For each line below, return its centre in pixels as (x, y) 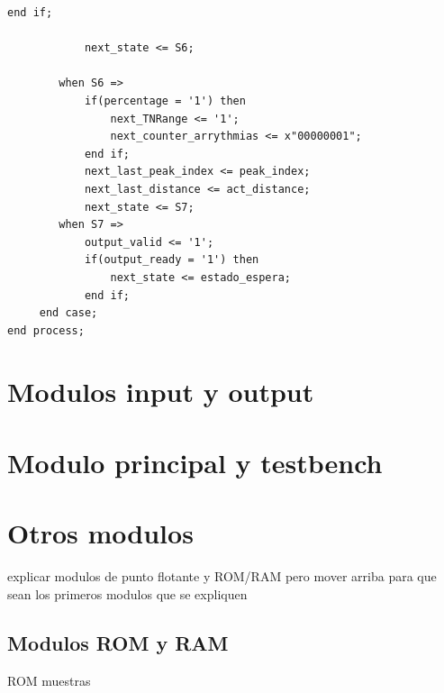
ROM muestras (49, 680)
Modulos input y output (161, 392)
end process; (46, 330)
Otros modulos (100, 533)
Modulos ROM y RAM (118, 642)
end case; (68, 313)
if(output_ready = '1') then (172, 260)
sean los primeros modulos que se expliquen (127, 593)
